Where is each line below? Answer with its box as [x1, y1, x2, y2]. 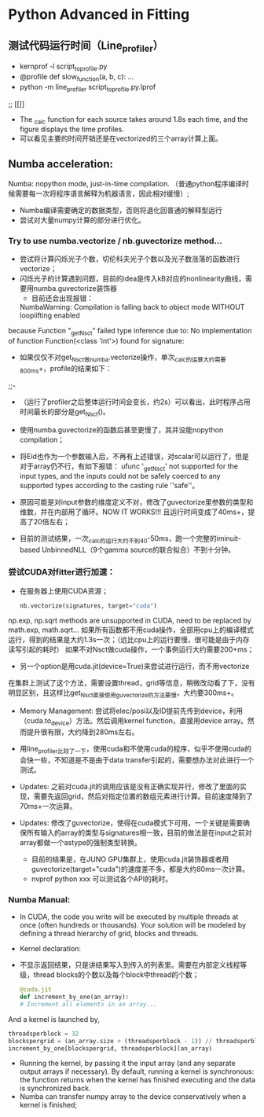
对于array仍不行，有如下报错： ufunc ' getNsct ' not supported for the [19, 461, 238, 472]
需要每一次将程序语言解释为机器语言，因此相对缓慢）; [14, 189, 190, 198]
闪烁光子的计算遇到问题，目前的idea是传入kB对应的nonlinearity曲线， [19, 274, 246, 284]
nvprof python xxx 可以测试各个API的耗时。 [31, 874, 173, 884]
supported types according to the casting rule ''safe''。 [19, 481, 200, 491]
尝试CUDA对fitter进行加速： [8, 567, 115, 578]
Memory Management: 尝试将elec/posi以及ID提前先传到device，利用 [19, 706, 244, 716]
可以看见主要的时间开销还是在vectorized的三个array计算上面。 [19, 134, 222, 143]
